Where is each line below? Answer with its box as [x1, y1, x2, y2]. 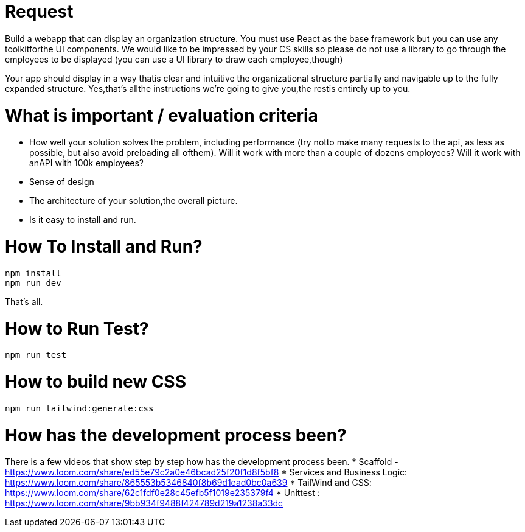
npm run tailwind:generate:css [5, 403, 154, 413]
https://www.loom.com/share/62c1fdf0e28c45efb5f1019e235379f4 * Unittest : [5, 488, 320, 499]
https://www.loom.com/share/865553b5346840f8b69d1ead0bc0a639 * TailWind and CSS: [5, 477, 372, 488]
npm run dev [5, 278, 61, 288]
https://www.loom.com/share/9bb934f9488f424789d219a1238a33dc [5, 498, 283, 509]
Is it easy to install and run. [29, 214, 136, 225]
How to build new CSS [5, 371, 187, 392]
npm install [5, 268, 61, 278]
